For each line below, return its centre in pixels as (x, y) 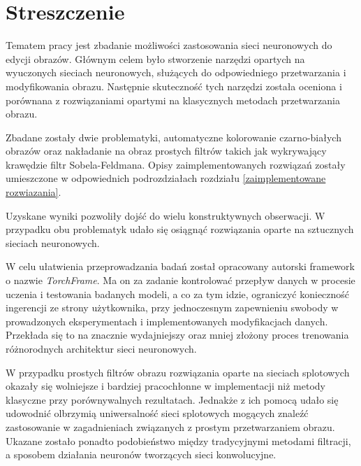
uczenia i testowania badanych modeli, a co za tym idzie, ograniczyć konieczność (178, 294)
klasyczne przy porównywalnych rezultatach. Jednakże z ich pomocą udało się (172, 399)
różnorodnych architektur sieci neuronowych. (101, 348)
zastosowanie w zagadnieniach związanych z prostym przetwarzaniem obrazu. (170, 426)
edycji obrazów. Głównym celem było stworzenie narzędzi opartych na (155, 58)
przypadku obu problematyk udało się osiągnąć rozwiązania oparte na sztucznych (180, 229)
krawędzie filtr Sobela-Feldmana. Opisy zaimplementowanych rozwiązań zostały (176, 164)
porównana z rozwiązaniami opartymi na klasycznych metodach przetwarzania (173, 100)
